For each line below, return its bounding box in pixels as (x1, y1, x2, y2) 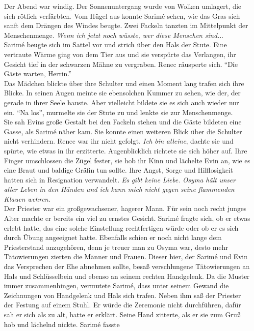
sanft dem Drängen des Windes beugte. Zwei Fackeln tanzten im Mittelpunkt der (4, 20, 248, 30)
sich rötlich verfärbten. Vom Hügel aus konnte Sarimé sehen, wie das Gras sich (4, 10, 240, 21)
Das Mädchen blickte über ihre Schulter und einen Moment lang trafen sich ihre (4, 78, 244, 88)
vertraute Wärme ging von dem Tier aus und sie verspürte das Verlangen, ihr (4, 49, 236, 59)
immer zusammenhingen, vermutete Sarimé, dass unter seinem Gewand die (4, 280, 229, 291)
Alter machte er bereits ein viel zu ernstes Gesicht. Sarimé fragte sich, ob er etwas (4, 213, 251, 223)
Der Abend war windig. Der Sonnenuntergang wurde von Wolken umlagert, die (4, 1, 242, 11)
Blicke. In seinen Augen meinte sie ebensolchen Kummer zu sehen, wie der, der (4, 88, 241, 98)
